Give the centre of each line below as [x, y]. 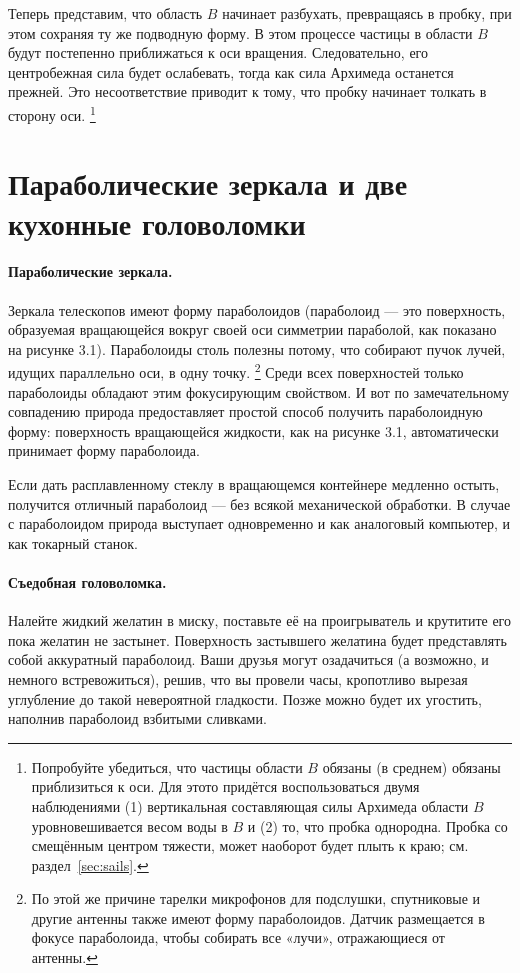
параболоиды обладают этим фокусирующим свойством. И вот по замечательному [258, 391]
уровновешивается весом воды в [129, 825]
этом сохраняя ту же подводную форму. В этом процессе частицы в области [240, 32]
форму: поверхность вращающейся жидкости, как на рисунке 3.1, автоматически [253, 430]
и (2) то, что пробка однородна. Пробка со [377, 825]
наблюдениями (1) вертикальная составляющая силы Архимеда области [250, 805]
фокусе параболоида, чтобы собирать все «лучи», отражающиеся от [238, 937]
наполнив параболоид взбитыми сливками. [137, 718]
